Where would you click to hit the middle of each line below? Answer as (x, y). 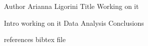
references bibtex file (35, 39)
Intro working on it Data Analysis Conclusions (74, 23)
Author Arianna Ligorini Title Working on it (72, 6)
